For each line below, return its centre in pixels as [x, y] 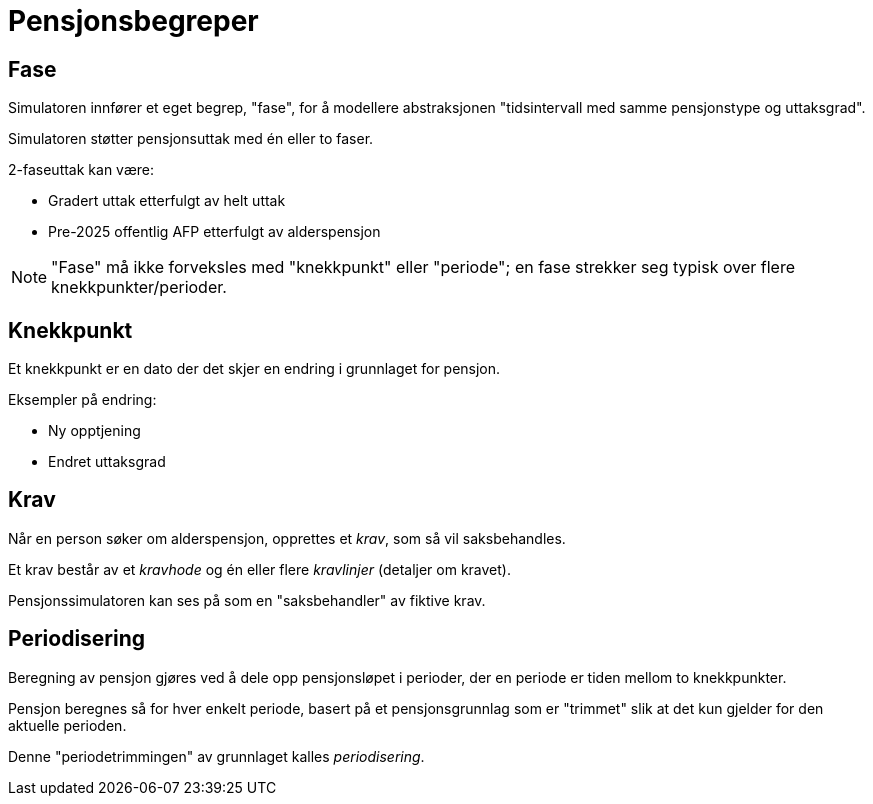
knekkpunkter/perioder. [139, 287]
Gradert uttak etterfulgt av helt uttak [167, 201]
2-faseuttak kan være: [81, 170]
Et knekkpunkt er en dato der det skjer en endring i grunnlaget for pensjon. [254, 369]
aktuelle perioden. [67, 725]
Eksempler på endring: [82, 400]
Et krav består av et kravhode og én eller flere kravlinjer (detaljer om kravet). [259, 569]
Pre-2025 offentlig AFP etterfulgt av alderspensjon [214, 232]
